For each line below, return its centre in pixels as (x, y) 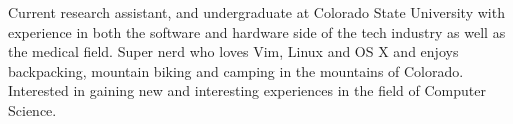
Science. (32, 109)
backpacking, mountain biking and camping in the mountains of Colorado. (236, 70)
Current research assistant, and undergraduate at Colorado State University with (256, 12)
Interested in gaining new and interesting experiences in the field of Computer (247, 90)
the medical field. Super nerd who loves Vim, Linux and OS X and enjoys (233, 51)
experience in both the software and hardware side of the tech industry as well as (257, 31)
